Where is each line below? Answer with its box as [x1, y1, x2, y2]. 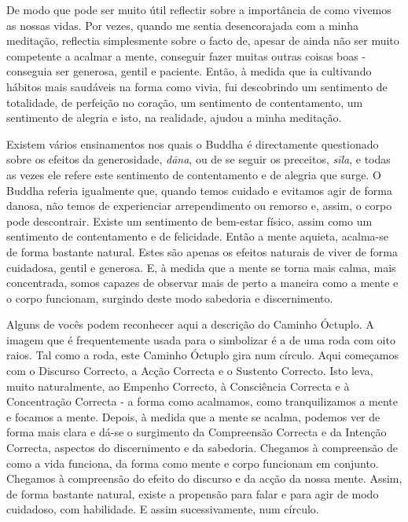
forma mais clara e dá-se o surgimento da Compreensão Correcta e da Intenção [6, 424, 387, 440]
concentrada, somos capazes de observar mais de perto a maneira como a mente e [6, 274, 399, 291]
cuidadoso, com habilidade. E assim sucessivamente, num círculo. [6, 501, 319, 517]
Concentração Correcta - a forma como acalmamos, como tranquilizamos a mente [6, 393, 399, 410]
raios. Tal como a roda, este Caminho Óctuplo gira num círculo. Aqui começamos [6, 347, 399, 363]
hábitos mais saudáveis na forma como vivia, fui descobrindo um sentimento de [6, 78, 388, 94]
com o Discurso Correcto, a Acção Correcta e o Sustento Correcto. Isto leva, [6, 362, 373, 379]
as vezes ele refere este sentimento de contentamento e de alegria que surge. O [6, 166, 381, 182]
